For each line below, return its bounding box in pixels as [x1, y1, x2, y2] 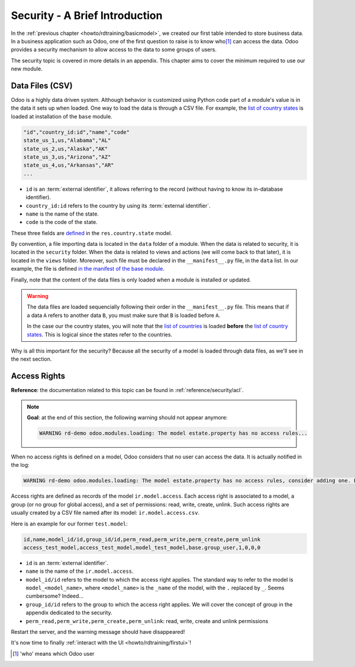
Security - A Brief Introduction [11, 9, 163, 22]
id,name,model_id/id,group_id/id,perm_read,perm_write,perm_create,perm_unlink [23, 536, 261, 543]
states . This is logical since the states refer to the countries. [27, 331, 173, 338]
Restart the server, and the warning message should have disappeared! [11, 628, 185, 636]
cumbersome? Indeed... [25, 592, 84, 599]
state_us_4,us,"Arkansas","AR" [23, 162, 115, 169]
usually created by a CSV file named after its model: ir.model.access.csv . [11, 509, 200, 517]
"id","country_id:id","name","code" [23, 129, 130, 136]
